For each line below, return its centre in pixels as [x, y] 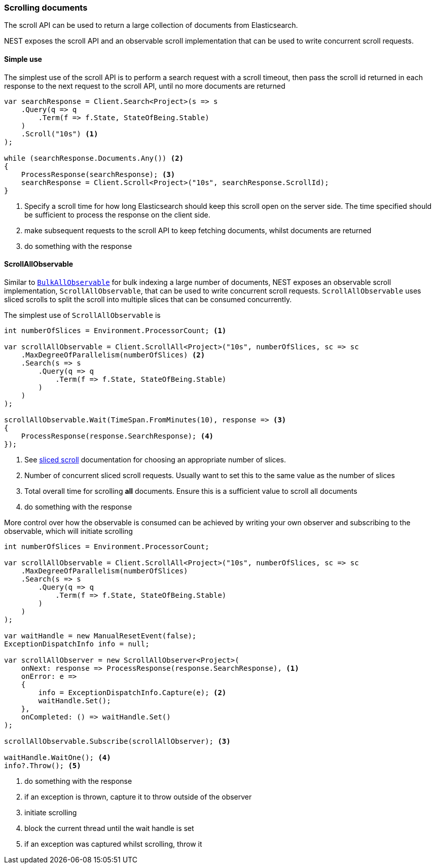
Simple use [23, 59]
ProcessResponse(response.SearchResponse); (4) [117, 436]
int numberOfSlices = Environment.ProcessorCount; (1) [115, 330]
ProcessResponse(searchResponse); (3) [98, 174]
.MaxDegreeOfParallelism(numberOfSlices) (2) [113, 355]
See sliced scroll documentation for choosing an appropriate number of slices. [155, 459]
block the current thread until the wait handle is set [109, 828]
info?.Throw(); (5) [43, 765]
